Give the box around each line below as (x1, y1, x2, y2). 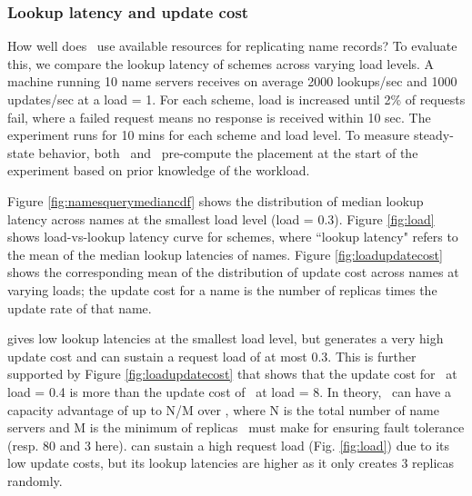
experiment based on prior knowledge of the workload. (7, 161, 310, 180)
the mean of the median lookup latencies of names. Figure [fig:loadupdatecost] (7, 244, 443, 263)
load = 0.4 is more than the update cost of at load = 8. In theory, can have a (7, 382, 451, 401)
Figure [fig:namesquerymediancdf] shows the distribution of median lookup (7, 191, 424, 210)
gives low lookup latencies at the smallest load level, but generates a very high (7, 329, 444, 348)
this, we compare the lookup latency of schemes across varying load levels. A (7, 54, 435, 73)
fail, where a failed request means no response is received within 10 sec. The (7, 107, 431, 126)
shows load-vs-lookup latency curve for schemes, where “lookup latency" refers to (7, 227, 458, 246)
